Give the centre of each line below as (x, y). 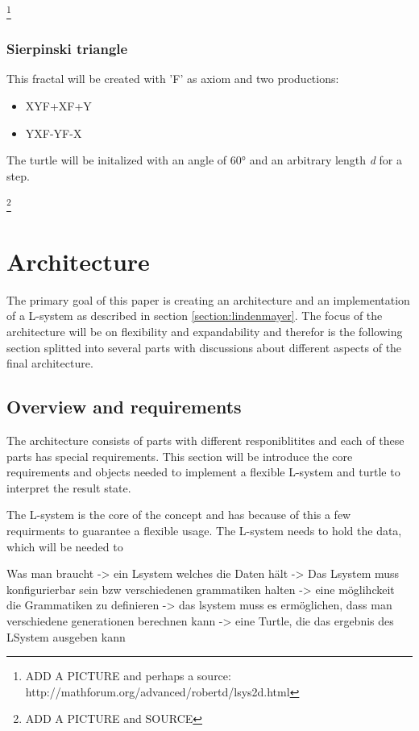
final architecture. (50, 363)
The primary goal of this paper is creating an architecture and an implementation (208, 299)
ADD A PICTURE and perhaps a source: (128, 676)
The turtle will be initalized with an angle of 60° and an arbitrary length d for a (204, 160)
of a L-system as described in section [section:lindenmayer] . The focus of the (195, 316)
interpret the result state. (69, 487)
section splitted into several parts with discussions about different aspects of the (204, 347)
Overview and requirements (124, 407)
